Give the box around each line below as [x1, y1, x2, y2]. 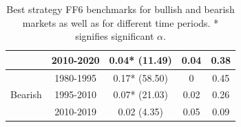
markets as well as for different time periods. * [22, 15, 219, 30]
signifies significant [75, 29, 154, 43]
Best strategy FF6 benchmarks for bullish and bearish [6, 2, 235, 16]
